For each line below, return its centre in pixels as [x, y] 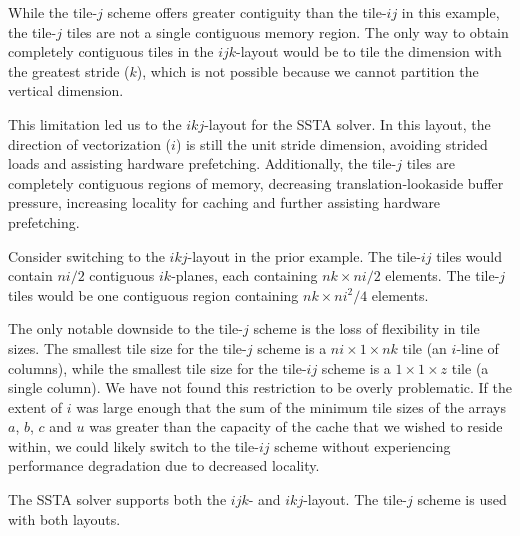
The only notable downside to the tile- [125, 328]
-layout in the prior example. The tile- [304, 255]
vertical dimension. [66, 90]
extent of [35, 406]
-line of [477, 347]
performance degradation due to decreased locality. [164, 465]
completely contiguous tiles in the [111, 51]
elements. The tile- [442, 275]
